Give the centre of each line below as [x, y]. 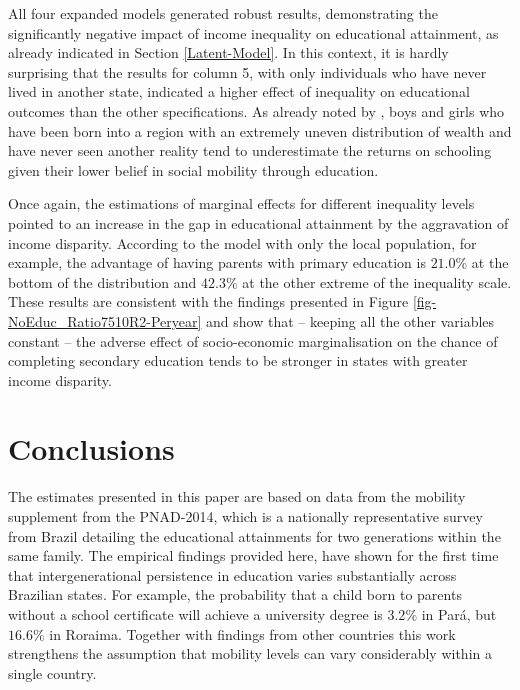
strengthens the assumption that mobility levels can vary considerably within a [250, 653]
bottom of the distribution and [102, 281]
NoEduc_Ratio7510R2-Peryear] [105, 320]
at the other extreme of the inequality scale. [377, 281]
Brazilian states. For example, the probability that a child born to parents [235, 594]
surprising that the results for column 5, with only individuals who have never [247, 71]
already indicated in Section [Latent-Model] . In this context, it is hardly [228, 52]
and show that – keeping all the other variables [350, 320]
